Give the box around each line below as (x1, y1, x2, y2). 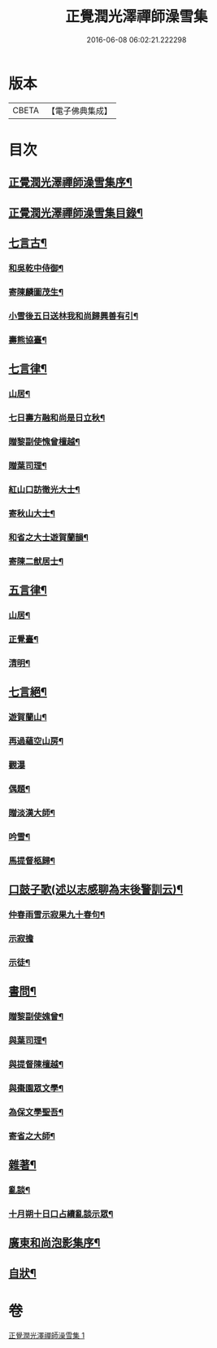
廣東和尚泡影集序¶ (8, 1236, 101, 1250)
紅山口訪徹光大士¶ (8, 484, 80, 495)
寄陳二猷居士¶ (8, 555, 63, 567)
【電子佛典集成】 (46, 105, 112, 116)
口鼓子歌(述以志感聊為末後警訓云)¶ (8, 882, 184, 896)
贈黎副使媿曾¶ (8, 1011, 63, 1022)
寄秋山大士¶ (8, 507, 55, 519)
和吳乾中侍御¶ (8, 262, 63, 274)
